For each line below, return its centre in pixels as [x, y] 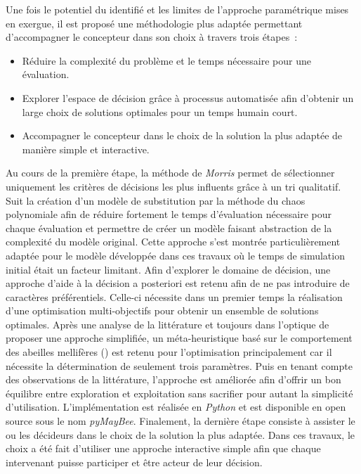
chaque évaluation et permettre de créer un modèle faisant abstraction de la [169, 228]
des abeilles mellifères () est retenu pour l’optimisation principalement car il [169, 352]
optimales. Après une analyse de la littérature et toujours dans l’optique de [168, 324]
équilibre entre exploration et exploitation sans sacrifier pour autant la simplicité [179, 393]
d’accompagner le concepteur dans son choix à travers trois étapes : [152, 37]
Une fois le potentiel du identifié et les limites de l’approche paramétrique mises [177, 9]
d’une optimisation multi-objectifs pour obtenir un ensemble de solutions [162, 310]
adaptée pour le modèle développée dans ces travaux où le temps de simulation [175, 255]
